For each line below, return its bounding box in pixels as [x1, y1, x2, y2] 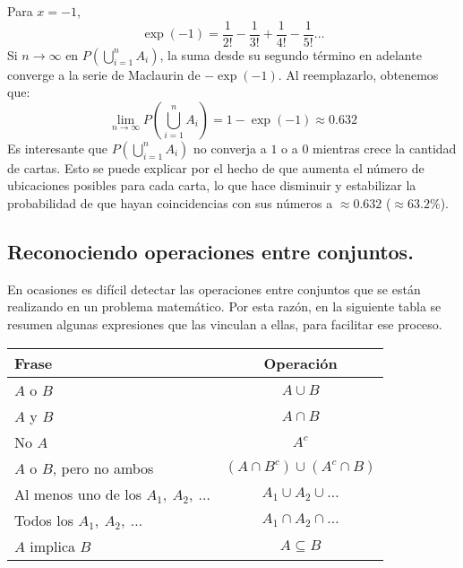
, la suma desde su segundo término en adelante [159, 45, 422, 64]
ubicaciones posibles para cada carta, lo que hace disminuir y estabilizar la [7, 176, 416, 195]
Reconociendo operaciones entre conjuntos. [7, 238, 414, 266]
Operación [263, 352, 338, 373]
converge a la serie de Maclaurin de [7, 65, 201, 83]
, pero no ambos [52, 457, 154, 478]
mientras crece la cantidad [313, 138, 457, 157]
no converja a [193, 138, 267, 157]
